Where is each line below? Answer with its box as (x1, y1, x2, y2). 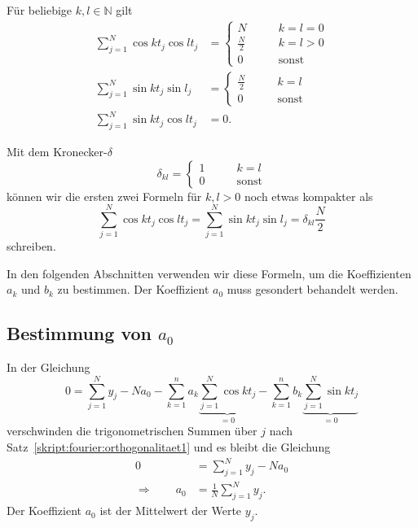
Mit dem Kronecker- (7, 142, 108, 159)
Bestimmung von (7, 321, 152, 346)
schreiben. (7, 238, 56, 255)
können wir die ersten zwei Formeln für (7, 187, 202, 204)
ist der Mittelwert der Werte (99, 502, 242, 519)
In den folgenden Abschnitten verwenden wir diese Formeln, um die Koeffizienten (7, 264, 411, 281)
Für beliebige (7, 2, 73, 18)
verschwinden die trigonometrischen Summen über (7, 422, 257, 439)
